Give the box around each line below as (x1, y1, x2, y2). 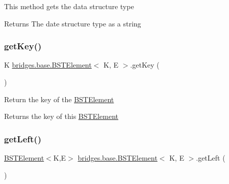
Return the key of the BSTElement (4, 94, 114, 104)
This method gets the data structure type (4, 1, 134, 11)
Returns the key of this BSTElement (4, 111, 119, 121)
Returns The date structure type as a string (4, 18, 141, 28)
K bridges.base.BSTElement (4, 59, 92, 70)
